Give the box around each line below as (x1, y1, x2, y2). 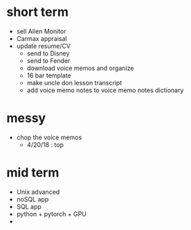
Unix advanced (16, 188, 60, 196)
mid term (6, 165, 60, 181)
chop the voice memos (16, 133, 82, 141)
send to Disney (26, 49, 70, 57)
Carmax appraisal (16, 34, 67, 42)
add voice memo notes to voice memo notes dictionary (26, 86, 184, 94)
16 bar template (26, 71, 71, 80)
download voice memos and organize (26, 64, 134, 72)
